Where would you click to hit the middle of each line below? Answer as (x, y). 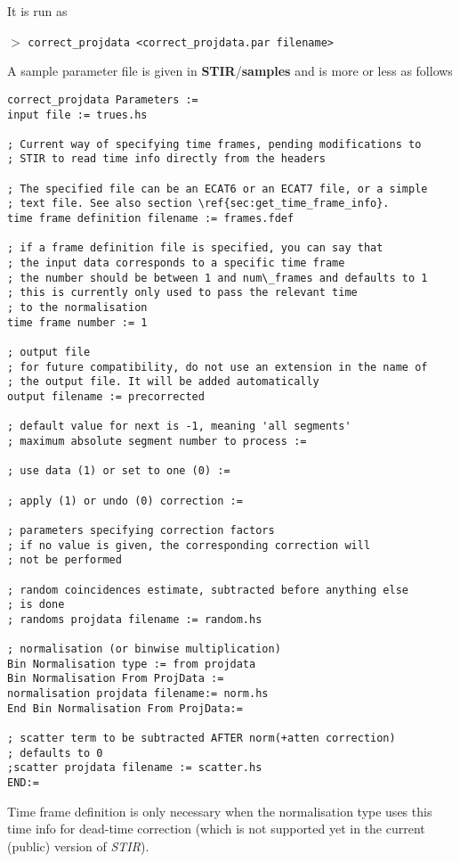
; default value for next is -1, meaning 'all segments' (179, 427)
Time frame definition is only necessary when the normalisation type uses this (220, 811)
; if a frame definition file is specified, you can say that (195, 248)
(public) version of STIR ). (78, 846)
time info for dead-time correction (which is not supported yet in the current (216, 829)
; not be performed (65, 560)
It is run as (37, 11)
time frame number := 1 (77, 322)
